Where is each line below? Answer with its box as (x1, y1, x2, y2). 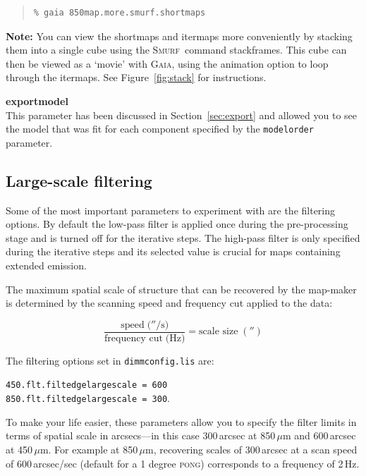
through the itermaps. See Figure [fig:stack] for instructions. (6, 70, 267, 85)
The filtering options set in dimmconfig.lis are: (6, 353, 214, 367)
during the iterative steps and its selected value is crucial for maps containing (6, 244, 341, 259)
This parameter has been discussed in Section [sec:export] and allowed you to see (6, 107, 358, 122)
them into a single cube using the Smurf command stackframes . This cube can (6, 42, 347, 57)
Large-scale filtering (6, 169, 152, 191)
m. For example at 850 (39, 441, 138, 456)
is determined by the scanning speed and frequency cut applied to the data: (6, 295, 333, 310)
